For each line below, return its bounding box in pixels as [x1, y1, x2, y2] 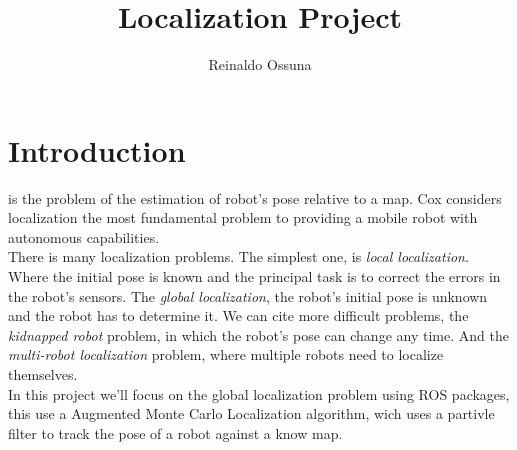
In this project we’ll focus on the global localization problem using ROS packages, [8, 383, 510, 404]
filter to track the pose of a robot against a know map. [8, 422, 343, 443]
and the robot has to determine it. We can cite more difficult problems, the [8, 305, 469, 326]
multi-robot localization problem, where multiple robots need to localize [8, 344, 444, 365]
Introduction [8, 129, 186, 170]
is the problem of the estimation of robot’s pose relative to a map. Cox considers [8, 187, 502, 208]
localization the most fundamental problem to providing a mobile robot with [8, 207, 478, 228]
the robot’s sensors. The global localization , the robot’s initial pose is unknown [8, 285, 488, 306]
